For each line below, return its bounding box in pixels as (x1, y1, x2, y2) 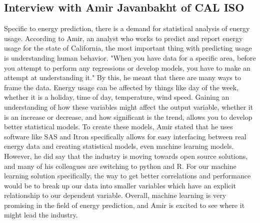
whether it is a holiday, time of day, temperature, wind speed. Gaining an (4, 92, 229, 102)
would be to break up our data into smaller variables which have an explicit (4, 180, 236, 190)
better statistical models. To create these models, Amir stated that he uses (4, 121, 233, 132)
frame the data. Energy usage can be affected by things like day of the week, (4, 82, 238, 92)
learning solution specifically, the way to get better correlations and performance (4, 170, 251, 181)
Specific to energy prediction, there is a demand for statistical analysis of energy (4, 23, 250, 34)
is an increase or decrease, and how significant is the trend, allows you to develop (4, 111, 252, 122)
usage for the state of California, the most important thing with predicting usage (4, 43, 252, 53)
